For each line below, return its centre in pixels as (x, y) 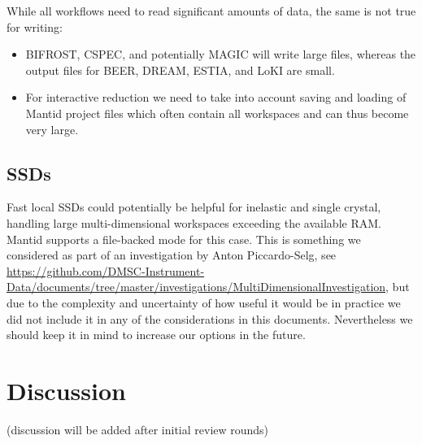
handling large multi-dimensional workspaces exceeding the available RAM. (194, 222)
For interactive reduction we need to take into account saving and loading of (216, 97)
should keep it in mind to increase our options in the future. (156, 335)
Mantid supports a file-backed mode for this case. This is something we (184, 239)
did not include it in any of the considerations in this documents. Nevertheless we (210, 318)
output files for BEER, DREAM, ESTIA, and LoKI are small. (180, 70)
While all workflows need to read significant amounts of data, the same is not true (211, 11)
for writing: (35, 26)
